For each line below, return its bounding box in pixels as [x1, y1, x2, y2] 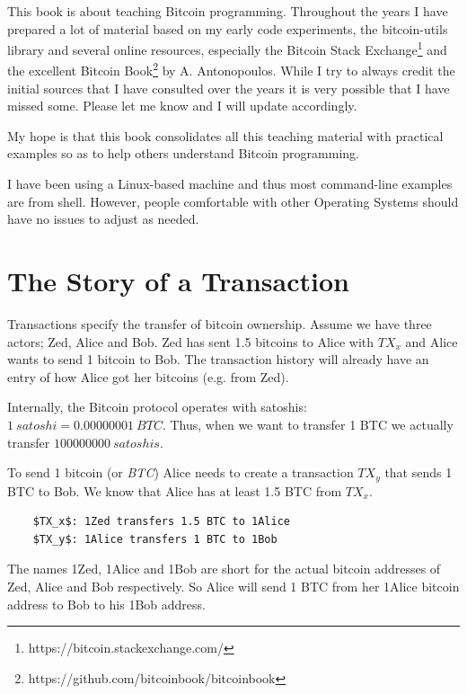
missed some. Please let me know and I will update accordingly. [7, 96, 357, 115]
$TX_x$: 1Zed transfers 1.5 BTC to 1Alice [32, 515, 290, 529]
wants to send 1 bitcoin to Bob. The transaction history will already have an [7, 350, 429, 369]
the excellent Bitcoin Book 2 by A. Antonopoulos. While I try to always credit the [7, 58, 455, 80]
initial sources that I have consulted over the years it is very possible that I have [7, 78, 450, 97]
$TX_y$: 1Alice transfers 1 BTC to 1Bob [32, 532, 278, 546]
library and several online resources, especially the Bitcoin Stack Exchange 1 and [7, 38, 447, 58]
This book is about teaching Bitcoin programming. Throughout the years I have [7, 2, 448, 20]
